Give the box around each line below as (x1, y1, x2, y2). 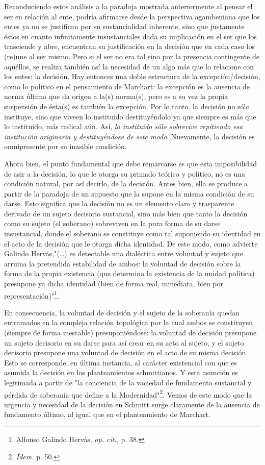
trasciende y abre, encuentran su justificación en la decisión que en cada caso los (4, 41, 255, 52)
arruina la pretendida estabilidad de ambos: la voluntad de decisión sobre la (4, 258, 241, 268)
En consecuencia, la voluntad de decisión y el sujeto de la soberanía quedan (4, 307, 240, 317)
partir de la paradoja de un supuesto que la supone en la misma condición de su (4, 188, 254, 199)
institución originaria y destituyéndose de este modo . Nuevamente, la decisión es (4, 131, 255, 141)
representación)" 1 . (4, 288, 60, 301)
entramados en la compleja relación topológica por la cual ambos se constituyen (4, 317, 253, 328)
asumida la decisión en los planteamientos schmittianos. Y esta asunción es (4, 367, 238, 378)
